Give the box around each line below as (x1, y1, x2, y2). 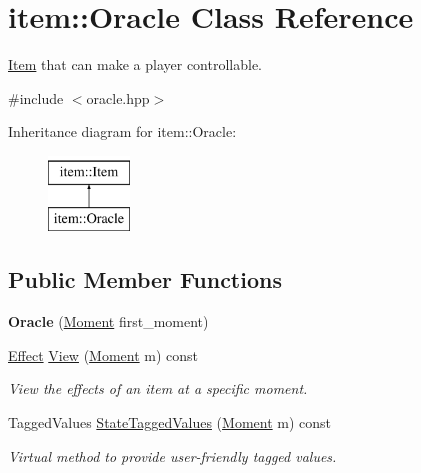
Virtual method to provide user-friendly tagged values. (8, 445, 337, 466)
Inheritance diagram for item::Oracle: (8, 121, 237, 142)
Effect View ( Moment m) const (8, 344, 199, 365)
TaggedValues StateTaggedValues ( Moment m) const (8, 412, 332, 433)
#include (8, 87, 64, 108)
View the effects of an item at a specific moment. (8, 378, 308, 399)
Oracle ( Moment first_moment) (8, 311, 209, 332)
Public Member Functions (8, 264, 282, 295)
